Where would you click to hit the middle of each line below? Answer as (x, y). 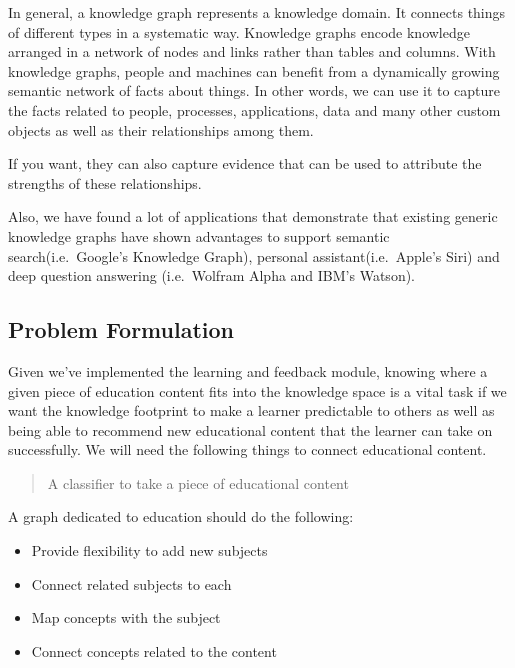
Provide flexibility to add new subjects (149, 550)
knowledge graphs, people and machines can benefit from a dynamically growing (254, 70)
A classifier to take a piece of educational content (198, 482)
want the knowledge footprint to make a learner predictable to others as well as (251, 410)
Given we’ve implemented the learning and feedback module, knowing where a (248, 370)
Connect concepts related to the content (154, 650)
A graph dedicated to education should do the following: (181, 516)
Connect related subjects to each (131, 583)
